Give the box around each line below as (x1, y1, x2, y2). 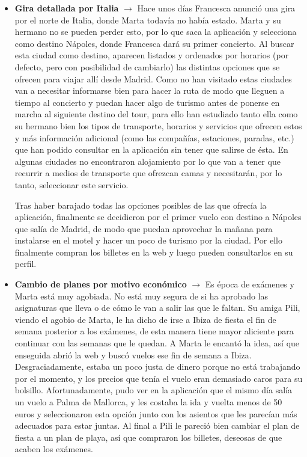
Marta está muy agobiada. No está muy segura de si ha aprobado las (14, 289, 269, 302)
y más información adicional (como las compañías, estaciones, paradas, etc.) (14, 131, 294, 144)
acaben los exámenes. (14, 443, 93, 455)
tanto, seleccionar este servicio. (14, 178, 129, 191)
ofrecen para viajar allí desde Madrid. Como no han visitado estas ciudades (14, 72, 292, 85)
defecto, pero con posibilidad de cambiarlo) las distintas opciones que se (14, 60, 280, 73)
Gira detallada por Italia (14, 2, 119, 14)
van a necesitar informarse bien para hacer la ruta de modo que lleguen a (14, 84, 285, 97)
